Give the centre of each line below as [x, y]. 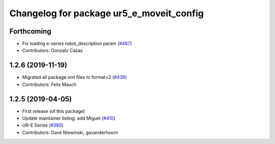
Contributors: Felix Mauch [49, 84]
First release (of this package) [53, 111]
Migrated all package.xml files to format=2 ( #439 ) [75, 77]
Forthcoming [30, 31]
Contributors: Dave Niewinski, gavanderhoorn [70, 132]
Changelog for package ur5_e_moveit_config [106, 13]
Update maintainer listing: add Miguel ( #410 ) [69, 118]
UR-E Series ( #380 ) [43, 125]
